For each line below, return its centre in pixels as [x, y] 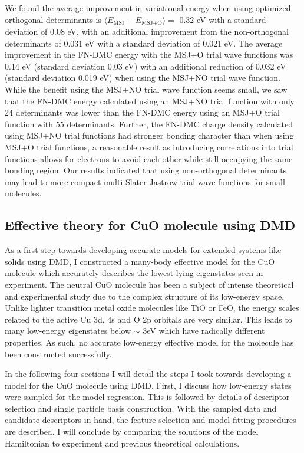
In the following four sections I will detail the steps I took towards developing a [148, 374]
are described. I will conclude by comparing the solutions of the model [132, 431]
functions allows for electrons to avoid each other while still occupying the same [149, 158]
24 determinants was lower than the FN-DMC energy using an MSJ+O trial [142, 112]
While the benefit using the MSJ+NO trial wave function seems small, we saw [146, 89]
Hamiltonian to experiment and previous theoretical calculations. [122, 443]
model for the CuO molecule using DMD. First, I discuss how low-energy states [148, 385]
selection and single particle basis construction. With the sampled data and [141, 408]
